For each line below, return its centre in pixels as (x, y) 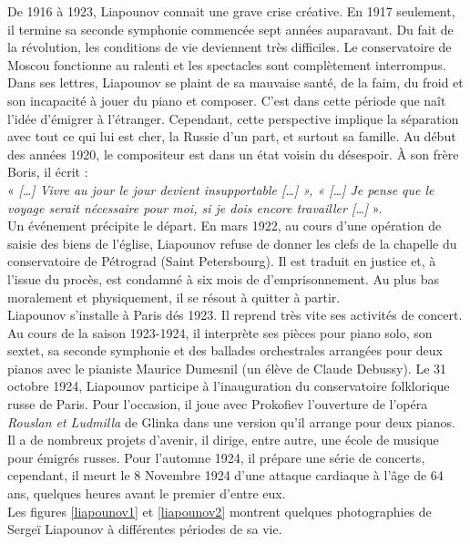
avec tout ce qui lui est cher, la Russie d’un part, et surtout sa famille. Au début (232, 136)
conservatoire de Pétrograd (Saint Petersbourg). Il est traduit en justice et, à (222, 261)
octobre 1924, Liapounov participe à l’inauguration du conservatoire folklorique (229, 386)
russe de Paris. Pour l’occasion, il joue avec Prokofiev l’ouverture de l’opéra (218, 404)
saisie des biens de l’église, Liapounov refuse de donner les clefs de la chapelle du (232, 243)
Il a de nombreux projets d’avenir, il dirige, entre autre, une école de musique (223, 440)
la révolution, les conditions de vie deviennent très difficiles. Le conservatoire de (230, 47)
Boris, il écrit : (48, 172)
